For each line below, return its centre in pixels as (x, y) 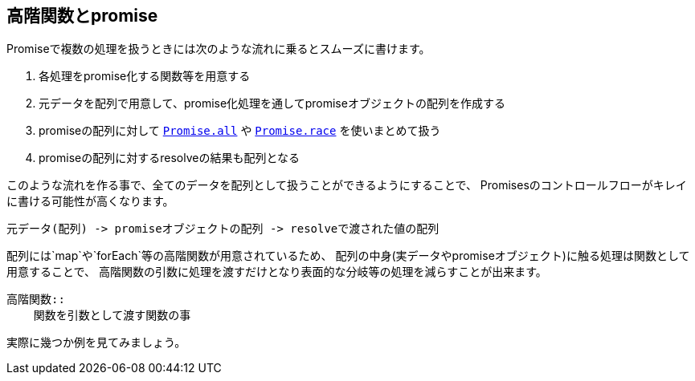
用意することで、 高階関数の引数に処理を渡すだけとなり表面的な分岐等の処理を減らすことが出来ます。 (277, 272)
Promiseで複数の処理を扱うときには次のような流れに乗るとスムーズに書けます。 (219, 49)
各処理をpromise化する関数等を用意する (145, 76)
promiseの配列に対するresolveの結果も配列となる (169, 158)
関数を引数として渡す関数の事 (112, 316)
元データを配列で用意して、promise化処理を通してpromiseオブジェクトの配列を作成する (272, 103)
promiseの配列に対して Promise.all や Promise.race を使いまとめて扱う (240, 131)
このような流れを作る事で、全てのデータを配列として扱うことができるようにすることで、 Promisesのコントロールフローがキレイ (347, 185)
